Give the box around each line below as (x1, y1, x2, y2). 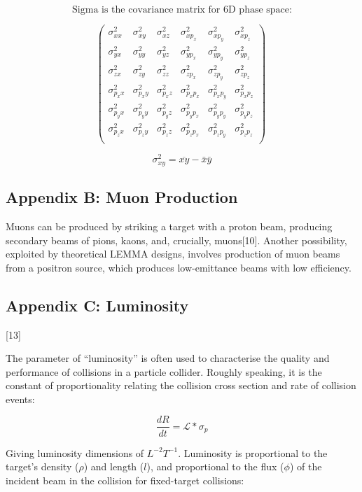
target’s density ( (6, 459, 79, 474)
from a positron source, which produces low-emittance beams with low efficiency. (6, 260, 351, 274)
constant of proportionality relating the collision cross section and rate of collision (6, 378, 356, 393)
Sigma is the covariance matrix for (72, 5, 221, 15)
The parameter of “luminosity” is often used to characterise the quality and (6, 351, 330, 365)
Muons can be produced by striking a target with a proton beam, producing (6, 218, 333, 233)
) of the (289, 459, 322, 474)
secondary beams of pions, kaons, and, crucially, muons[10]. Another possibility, (6, 232, 347, 247)
